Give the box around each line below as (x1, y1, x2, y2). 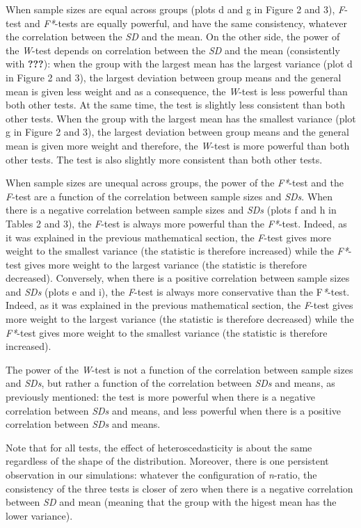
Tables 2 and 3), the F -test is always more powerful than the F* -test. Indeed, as (6, 216, 347, 230)
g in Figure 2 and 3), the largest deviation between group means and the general (6, 125, 350, 139)
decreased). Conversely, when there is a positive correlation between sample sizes (6, 271, 350, 285)
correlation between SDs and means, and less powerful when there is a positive (6, 403, 342, 417)
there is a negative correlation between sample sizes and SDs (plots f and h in (6, 202, 337, 217)
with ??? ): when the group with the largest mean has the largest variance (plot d (6, 56, 353, 71)
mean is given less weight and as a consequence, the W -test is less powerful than (6, 83, 348, 98)
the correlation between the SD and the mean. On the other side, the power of (6, 29, 340, 44)
